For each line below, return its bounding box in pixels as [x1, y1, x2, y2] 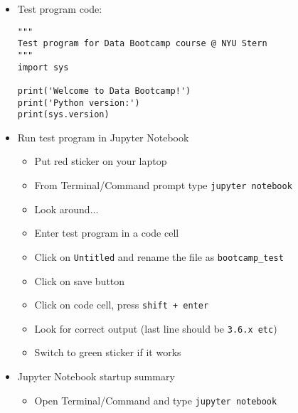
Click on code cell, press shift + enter [34, 297, 209, 312]
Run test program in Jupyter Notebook [17, 129, 189, 144]
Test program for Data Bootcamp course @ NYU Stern [17, 38, 267, 49]
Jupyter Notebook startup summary [17, 369, 175, 384]
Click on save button [34, 273, 125, 288]
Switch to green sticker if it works [34, 345, 181, 360]
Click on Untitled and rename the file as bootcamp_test [34, 249, 284, 264]
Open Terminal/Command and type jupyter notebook [34, 392, 277, 407]
